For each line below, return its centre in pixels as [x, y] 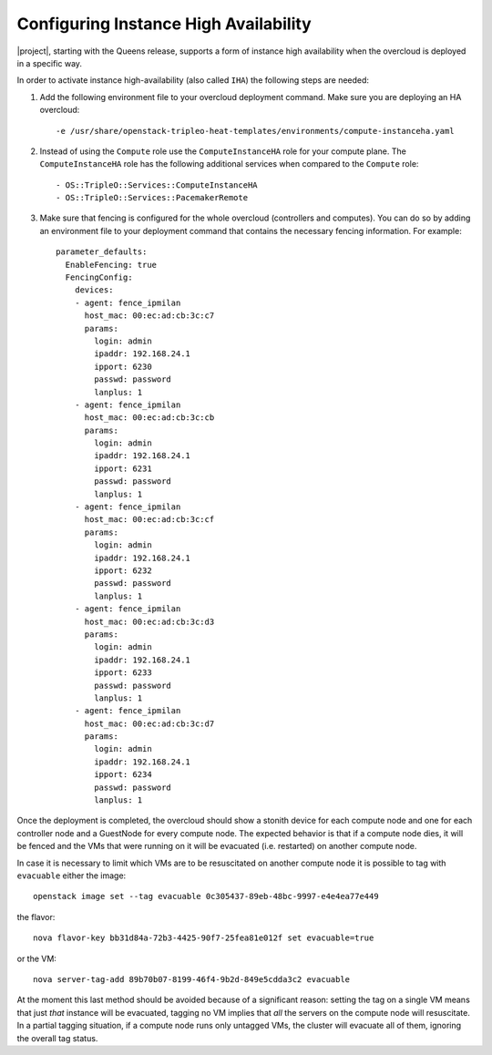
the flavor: [36, 917]
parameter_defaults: [102, 252]
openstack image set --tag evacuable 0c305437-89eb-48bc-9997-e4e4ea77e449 [206, 896]
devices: [94, 290]
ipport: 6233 [123, 673]
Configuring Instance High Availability [164, 24]
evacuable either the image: [72, 876]
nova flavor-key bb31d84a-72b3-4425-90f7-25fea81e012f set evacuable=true [204, 938]
